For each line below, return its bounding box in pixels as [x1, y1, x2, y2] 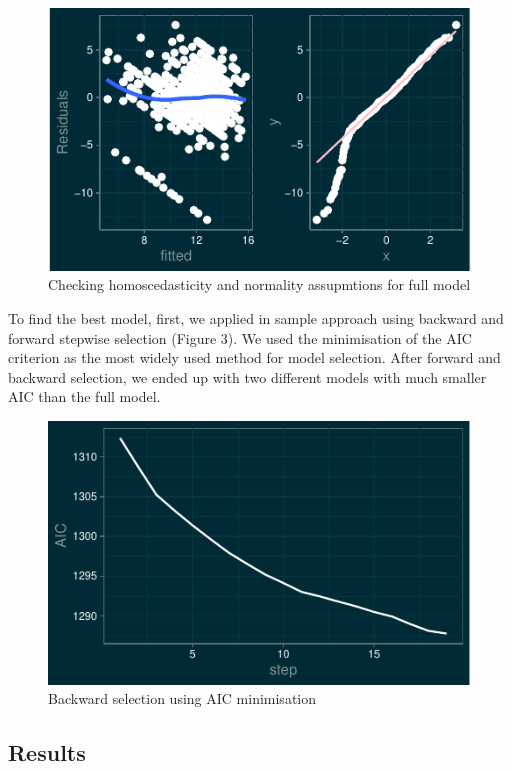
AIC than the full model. [8, 386, 161, 407]
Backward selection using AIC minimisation [48, 688, 317, 709]
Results [8, 737, 86, 768]
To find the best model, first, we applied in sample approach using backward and [8, 307, 504, 328]
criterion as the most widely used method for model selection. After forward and [8, 347, 501, 368]
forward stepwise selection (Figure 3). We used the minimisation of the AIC [8, 327, 472, 348]
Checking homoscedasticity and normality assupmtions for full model [48, 274, 471, 295]
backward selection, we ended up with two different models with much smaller [8, 366, 487, 387]
